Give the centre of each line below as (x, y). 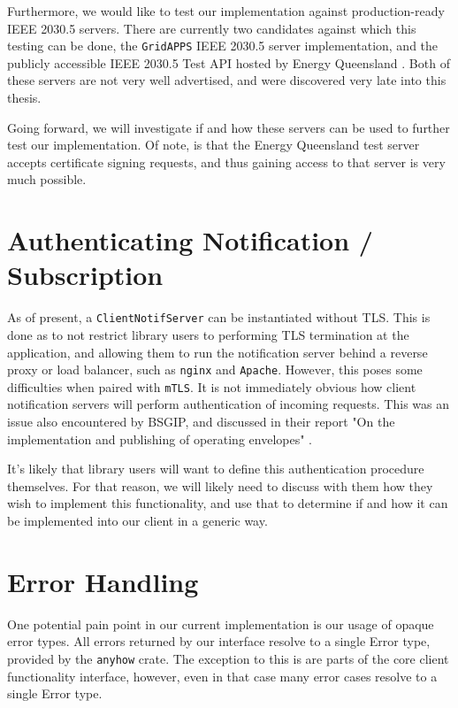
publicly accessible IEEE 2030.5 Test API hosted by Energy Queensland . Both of (229, 62)
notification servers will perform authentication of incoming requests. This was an (228, 404)
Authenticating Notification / (190, 240)
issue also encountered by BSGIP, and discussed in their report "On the (201, 422)
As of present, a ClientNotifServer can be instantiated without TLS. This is (219, 317)
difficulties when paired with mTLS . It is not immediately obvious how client (212, 386)
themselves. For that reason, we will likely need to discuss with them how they (220, 485)
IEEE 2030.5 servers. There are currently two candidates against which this (212, 28)
